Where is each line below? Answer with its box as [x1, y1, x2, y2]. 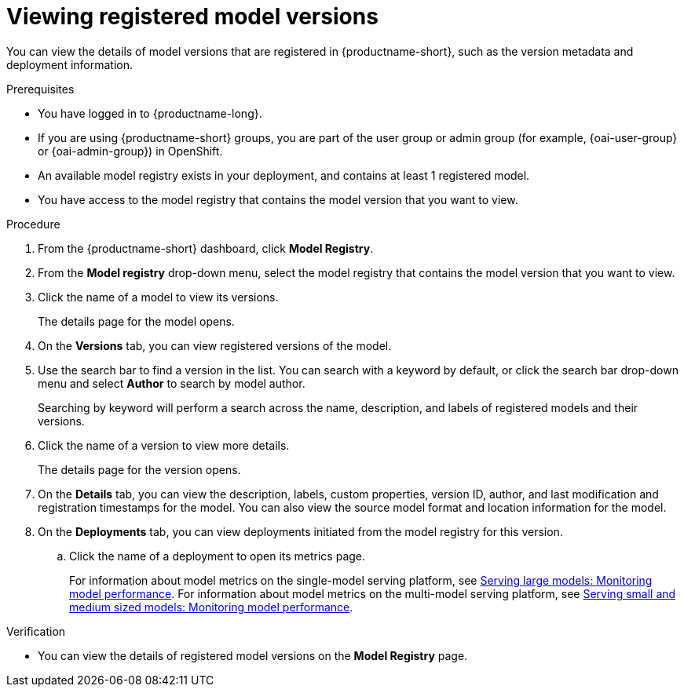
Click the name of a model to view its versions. [38, 290, 279, 304]
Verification [6, 624, 66, 638]
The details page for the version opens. [38, 462, 241, 476]
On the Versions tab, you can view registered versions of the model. [38, 338, 392, 352]
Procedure [6, 217, 60, 231]
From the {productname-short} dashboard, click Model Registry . [38, 241, 374, 255]
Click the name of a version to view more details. [38, 438, 290, 452]
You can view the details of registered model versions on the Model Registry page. [38, 648, 468, 662]
